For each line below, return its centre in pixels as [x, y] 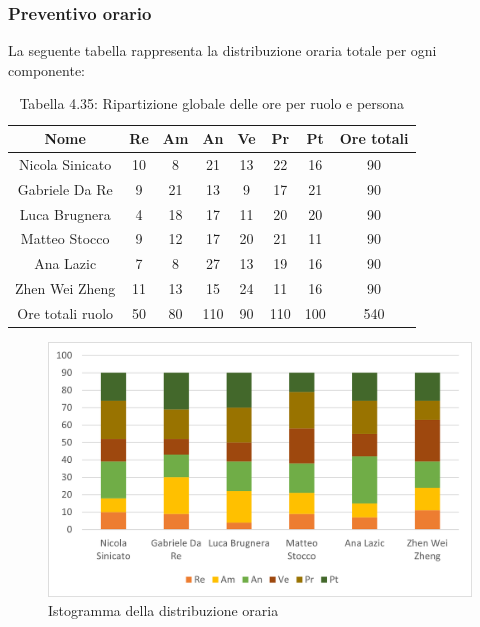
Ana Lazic [65, 263]
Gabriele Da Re [65, 188]
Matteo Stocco [65, 238]
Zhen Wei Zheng [65, 288]
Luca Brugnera [65, 213]
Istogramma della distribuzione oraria [163, 610]
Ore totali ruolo [65, 312]
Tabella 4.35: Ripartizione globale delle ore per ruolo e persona [212, 103]
